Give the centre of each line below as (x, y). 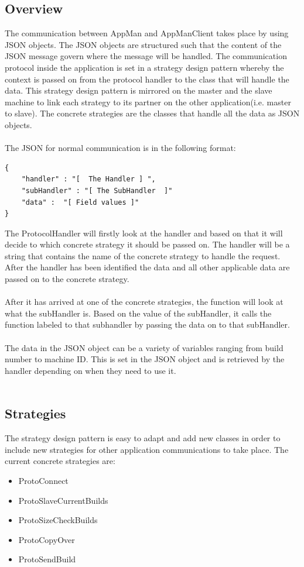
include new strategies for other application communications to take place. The (147, 449)
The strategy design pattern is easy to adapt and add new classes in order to (143, 438)
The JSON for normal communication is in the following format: (120, 148)
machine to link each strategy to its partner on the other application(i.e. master (148, 102)
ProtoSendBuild (47, 559)
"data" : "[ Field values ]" (80, 202)
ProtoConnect (43, 480)
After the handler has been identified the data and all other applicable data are (147, 267)
